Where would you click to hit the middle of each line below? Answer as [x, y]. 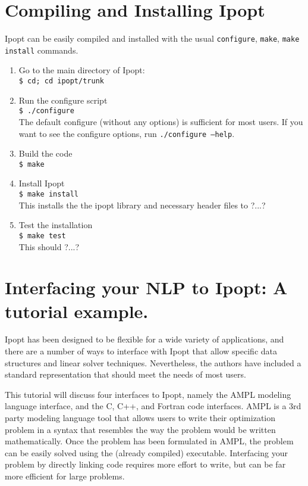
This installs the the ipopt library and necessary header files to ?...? [142, 205]
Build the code [45, 153]
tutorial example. [77, 311]
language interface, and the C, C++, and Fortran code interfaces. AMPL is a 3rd [153, 406]
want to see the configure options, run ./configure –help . [127, 133]
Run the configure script [63, 100]
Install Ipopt [42, 183]
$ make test [42, 236]
